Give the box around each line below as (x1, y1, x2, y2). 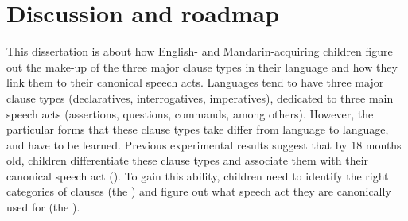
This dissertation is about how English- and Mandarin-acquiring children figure (6, 43, 393, 60)
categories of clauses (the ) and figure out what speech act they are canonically (6, 183, 391, 200)
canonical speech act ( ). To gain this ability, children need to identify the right (6, 167, 389, 184)
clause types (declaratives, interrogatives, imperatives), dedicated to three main (6, 89, 394, 106)
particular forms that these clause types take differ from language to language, (6, 121, 389, 138)
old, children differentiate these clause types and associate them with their (6, 152, 369, 169)
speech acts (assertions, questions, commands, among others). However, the (6, 105, 374, 122)
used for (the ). (6, 199, 80, 215)
